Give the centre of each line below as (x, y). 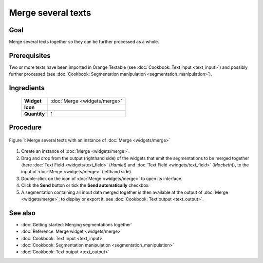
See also (22, 213)
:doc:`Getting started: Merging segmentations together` (77, 224)
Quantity (35, 114)
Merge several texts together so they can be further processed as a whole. (84, 42)
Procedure (25, 128)
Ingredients (27, 88)
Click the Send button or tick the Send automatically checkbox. (85, 185)
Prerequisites (30, 55)
